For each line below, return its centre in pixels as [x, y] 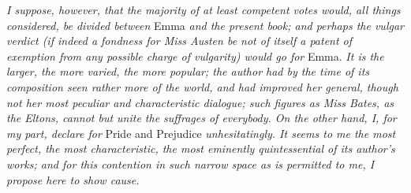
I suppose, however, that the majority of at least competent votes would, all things [204, 9]
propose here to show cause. [73, 179]
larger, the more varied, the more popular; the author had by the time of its [188, 71]
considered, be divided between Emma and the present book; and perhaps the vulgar [205, 25]
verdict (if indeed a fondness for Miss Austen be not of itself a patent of [179, 41]
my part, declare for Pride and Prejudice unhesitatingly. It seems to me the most [201, 133]
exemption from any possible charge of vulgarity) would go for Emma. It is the [195, 56]
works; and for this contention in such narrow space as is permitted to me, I [191, 163]
